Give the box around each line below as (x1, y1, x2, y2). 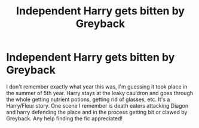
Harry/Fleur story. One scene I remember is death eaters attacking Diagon (6, 102, 189, 109)
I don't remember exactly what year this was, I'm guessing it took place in (6, 83, 188, 90)
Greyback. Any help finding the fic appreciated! (6, 115, 123, 122)
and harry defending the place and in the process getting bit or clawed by (6, 108, 188, 115)
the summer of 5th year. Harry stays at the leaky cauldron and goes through (6, 89, 194, 96)
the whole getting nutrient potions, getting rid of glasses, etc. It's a (6, 96, 170, 103)
